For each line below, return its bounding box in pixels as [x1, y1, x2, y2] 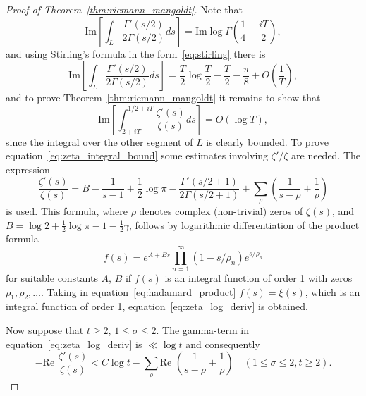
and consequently [185, 336, 260, 351]
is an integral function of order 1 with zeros [164, 271, 353, 285]
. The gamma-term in [156, 323, 249, 338]
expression [6, 161, 50, 176]
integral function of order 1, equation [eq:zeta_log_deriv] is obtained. [6, 299, 308, 314]
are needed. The [291, 148, 361, 163]
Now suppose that [6, 323, 84, 338]
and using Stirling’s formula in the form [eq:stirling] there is [6, 46, 266, 61]
